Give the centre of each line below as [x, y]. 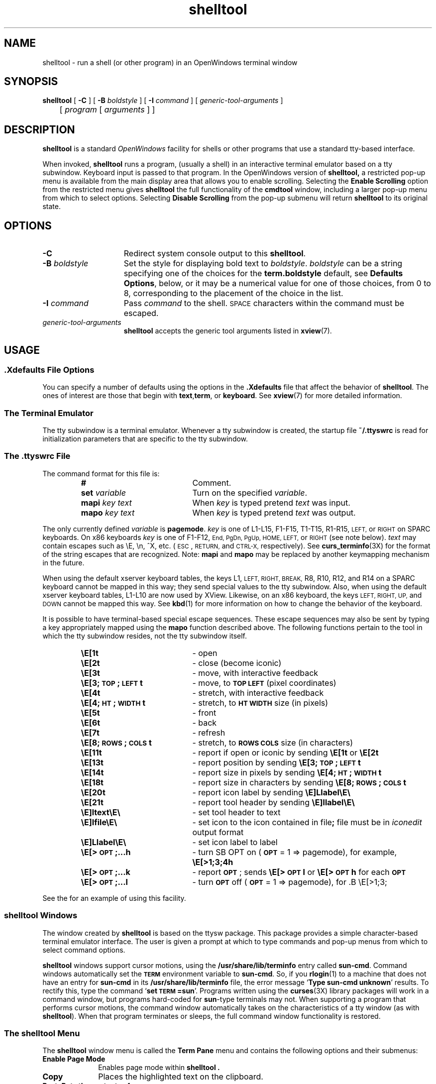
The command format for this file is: [101, 473]
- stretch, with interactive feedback [258, 693]
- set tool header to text [236, 812]
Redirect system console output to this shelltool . [215, 254]
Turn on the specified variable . [250, 492]
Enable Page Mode [74, 1059]
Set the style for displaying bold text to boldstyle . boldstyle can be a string [263, 264]
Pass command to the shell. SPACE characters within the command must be [264, 303]
